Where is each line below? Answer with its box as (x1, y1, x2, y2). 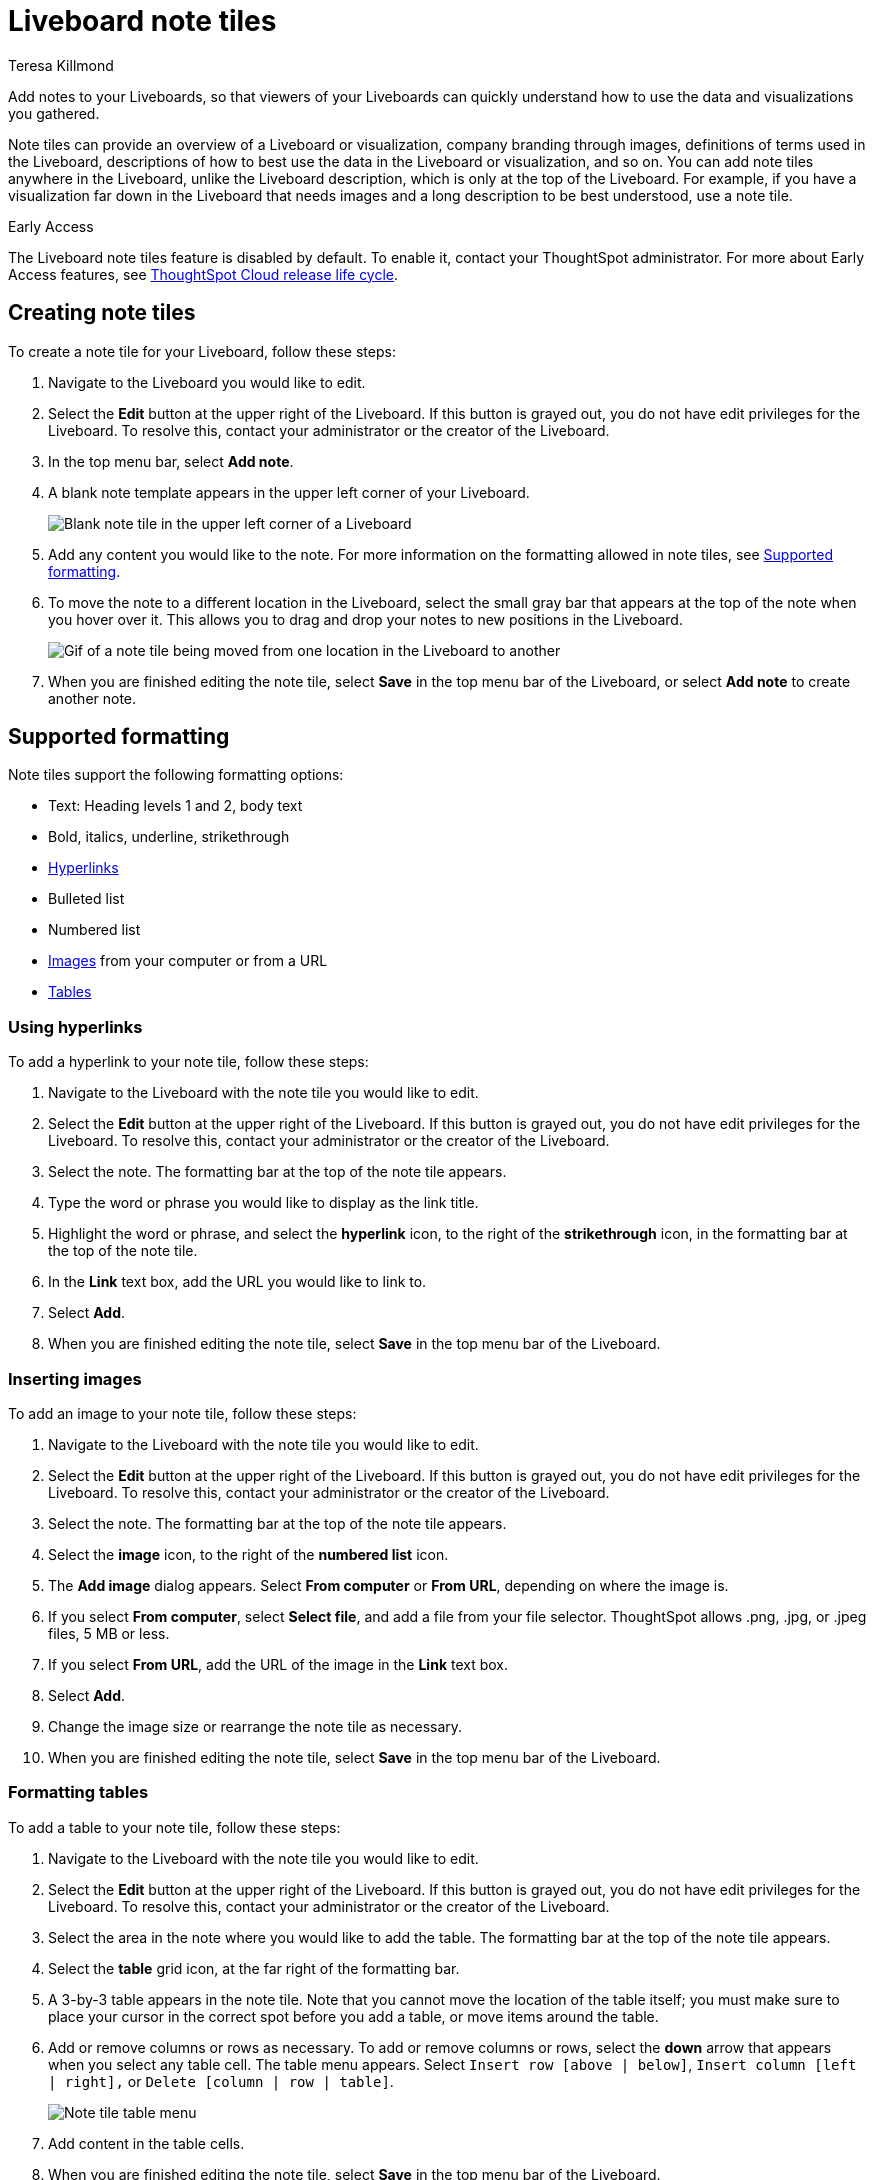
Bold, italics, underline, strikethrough (48, 828, 290, 846)
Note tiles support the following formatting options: (8, 766, 344, 784)
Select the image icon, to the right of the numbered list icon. (48, 1545, 449, 1563)
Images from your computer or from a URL (48, 952, 328, 970)
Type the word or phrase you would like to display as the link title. (48, 1194, 479, 1212)
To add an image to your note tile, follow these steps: (8, 1404, 357, 1422)
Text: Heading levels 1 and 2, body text (48, 797, 303, 815)
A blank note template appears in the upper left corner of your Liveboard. (48, 483, 530, 501)
